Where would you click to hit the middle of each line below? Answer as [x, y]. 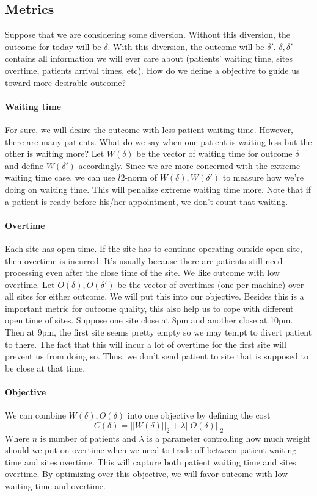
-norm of [141, 177]
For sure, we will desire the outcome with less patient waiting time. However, [149, 129]
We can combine [35, 415]
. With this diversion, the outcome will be [186, 46]
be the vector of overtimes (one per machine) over [211, 284]
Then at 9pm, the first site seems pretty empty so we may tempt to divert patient [158, 332]
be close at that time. [45, 368]
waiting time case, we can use [60, 177]
